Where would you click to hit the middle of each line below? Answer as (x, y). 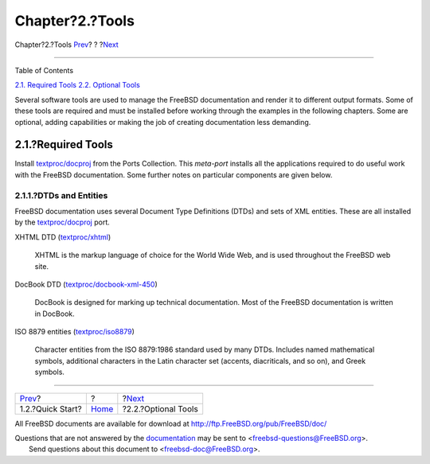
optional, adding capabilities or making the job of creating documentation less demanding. (163, 122)
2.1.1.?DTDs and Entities (61, 195)
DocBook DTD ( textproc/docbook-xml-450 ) (86, 284)
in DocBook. (55, 314)
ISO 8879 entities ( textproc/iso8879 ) (75, 332)
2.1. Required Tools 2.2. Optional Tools (78, 85)
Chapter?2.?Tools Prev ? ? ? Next (66, 45)
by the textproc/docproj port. (63, 222)
